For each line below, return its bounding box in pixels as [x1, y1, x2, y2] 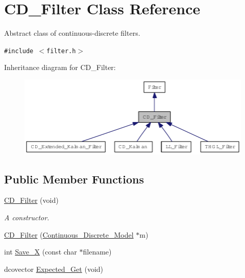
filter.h [46, 47, 76, 55]
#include [4, 47, 34, 55]
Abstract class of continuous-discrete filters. [4, 28, 140, 38]
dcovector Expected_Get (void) [4, 263, 104, 274]
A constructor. [4, 212, 50, 223]
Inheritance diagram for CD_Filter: [4, 62, 116, 73]
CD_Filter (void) [4, 195, 59, 205]
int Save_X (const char [4, 246, 77, 257]
